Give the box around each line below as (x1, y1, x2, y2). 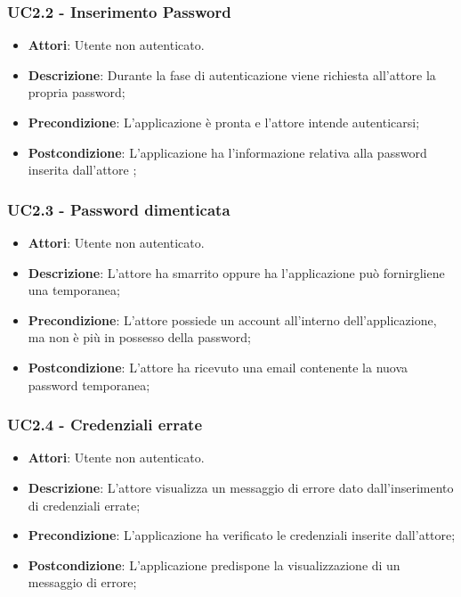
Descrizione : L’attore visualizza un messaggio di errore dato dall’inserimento (28, 478, 454, 496)
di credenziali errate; (28, 495, 141, 514)
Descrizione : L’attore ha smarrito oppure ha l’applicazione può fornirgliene (28, 263, 445, 282)
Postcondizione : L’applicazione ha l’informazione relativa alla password (28, 143, 427, 161)
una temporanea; (28, 281, 120, 299)
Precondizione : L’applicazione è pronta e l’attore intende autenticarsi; (28, 113, 420, 131)
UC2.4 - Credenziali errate (7, 413, 203, 436)
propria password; (28, 83, 125, 102)
